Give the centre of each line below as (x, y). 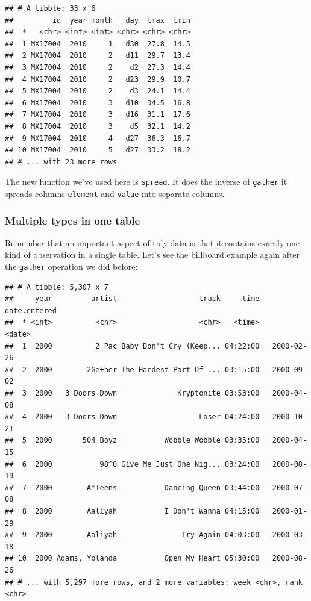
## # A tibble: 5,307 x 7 (57, 287)
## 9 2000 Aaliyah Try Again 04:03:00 (132, 535)
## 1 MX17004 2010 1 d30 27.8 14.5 (98, 44)
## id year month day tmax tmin (98, 20)
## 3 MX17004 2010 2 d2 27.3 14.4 (98, 67)
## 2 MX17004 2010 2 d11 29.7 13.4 (98, 56)
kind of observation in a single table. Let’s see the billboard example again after (152, 254)
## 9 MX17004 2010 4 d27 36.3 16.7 (98, 138)
